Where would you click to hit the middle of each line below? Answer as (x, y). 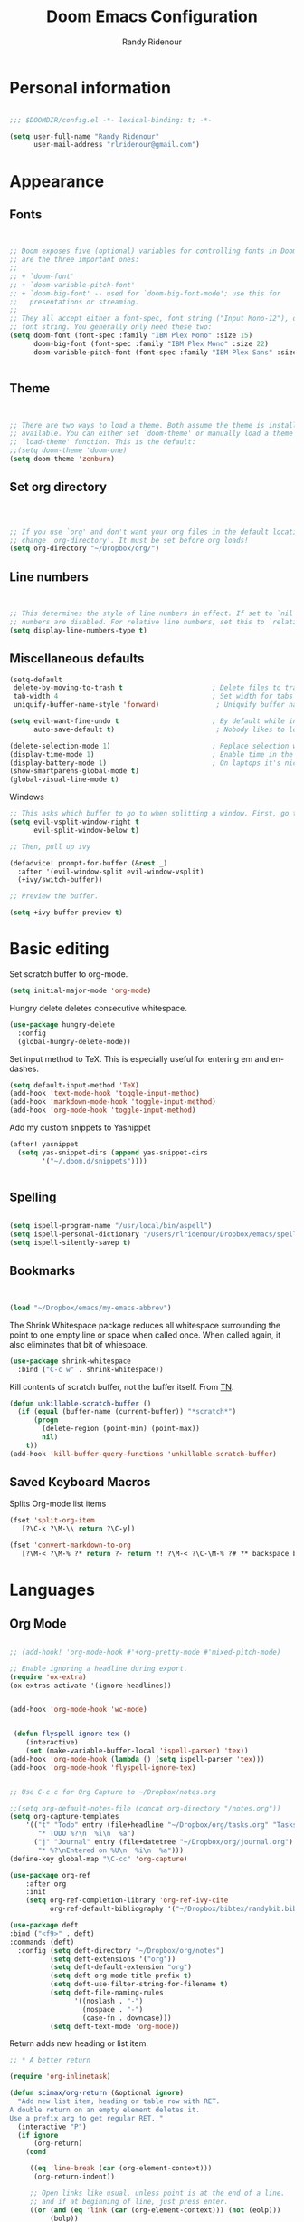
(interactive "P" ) (52, 2127)
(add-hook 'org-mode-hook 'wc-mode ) (78, 1710)
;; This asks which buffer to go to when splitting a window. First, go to (155, 814)
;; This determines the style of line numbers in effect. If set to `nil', (155, 613)
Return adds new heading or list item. (79, 2043)
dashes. (24, 1068)
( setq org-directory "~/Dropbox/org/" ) (85, 549)
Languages (52, 1590)
